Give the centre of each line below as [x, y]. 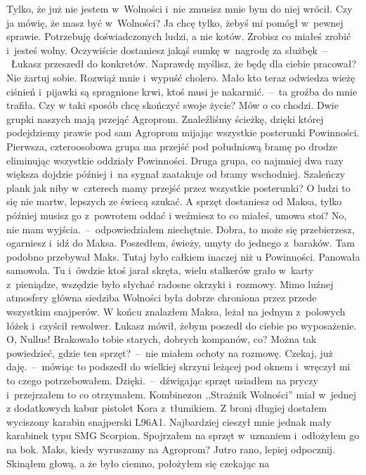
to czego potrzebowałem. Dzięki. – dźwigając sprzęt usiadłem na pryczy [162, 380]
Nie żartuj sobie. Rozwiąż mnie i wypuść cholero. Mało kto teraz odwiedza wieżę [181, 77]
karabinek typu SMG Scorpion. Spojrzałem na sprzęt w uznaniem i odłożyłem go [183, 435]
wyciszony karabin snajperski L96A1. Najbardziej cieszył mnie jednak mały [169, 421]
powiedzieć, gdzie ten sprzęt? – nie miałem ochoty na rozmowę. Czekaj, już [170, 352]
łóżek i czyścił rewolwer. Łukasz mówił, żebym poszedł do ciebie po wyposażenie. [182, 325]
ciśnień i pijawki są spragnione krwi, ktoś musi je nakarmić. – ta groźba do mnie [182, 91]
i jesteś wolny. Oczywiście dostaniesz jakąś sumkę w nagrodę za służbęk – [167, 50]
